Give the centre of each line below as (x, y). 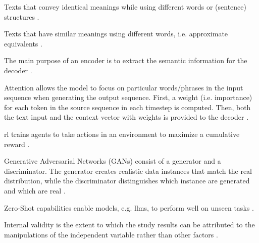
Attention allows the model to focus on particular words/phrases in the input (124, 87)
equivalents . (23, 43)
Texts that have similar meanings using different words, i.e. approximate (116, 34)
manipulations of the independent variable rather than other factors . (111, 234)
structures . (22, 16)
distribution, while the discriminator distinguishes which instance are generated (127, 181)
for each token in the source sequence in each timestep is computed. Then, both (127, 107)
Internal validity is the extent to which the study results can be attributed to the (129, 225)
